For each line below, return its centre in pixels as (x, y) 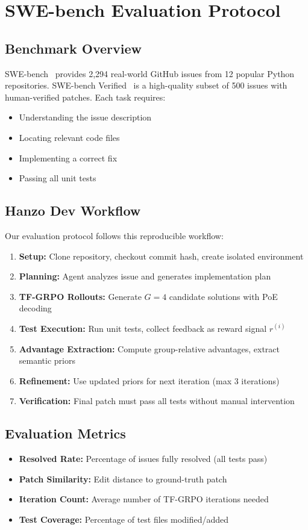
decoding (35, 308)
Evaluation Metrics (65, 433)
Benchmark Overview (73, 48)
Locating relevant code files (69, 137)
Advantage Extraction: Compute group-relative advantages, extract (149, 348)
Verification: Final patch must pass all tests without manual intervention (157, 401)
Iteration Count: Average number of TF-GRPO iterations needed (144, 499)
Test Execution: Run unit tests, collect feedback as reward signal (143, 328)
